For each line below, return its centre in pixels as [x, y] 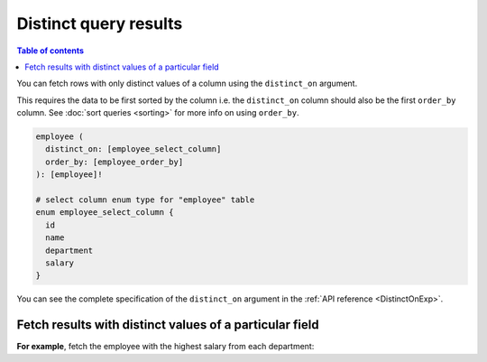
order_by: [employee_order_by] [115, 162]
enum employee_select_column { [105, 213]
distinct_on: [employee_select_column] [133, 149]
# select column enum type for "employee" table [145, 200]
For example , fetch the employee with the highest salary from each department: [165, 347]
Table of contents [51, 51]
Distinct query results [100, 23]
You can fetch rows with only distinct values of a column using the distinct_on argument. [187, 84]
